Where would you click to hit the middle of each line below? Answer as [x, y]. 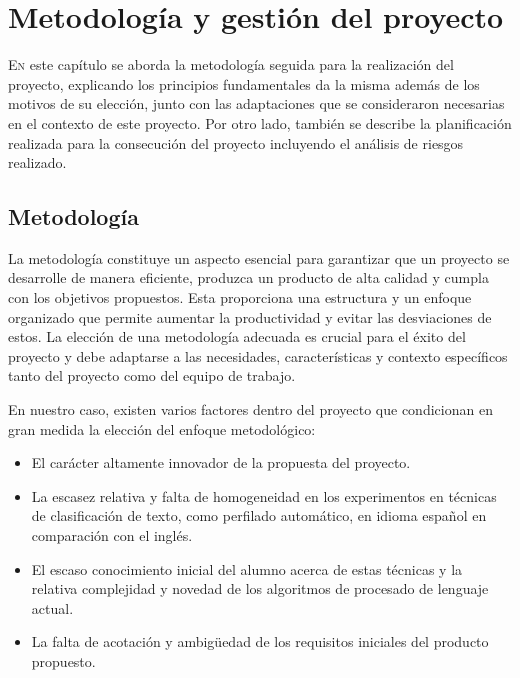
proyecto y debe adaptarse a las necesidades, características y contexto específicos [258, 355]
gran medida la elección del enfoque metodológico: [162, 428]
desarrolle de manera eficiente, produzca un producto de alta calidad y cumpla [248, 277]
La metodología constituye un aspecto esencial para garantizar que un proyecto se [259, 257]
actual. [52, 607]
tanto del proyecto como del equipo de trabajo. [152, 375]
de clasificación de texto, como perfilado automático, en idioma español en [259, 515]
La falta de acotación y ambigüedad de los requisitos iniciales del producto [260, 641]
